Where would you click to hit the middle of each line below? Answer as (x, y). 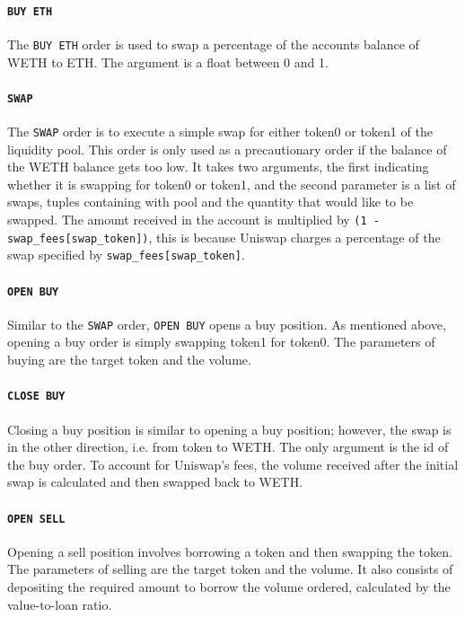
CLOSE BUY (36, 397)
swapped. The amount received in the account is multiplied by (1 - (193, 219)
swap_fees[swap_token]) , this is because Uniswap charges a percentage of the (224, 237)
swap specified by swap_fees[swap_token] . (126, 255)
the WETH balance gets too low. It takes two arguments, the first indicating (218, 167)
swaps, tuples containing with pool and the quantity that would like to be (211, 202)
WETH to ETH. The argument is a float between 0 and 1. (168, 62)
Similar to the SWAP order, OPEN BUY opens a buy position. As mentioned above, (227, 324)
